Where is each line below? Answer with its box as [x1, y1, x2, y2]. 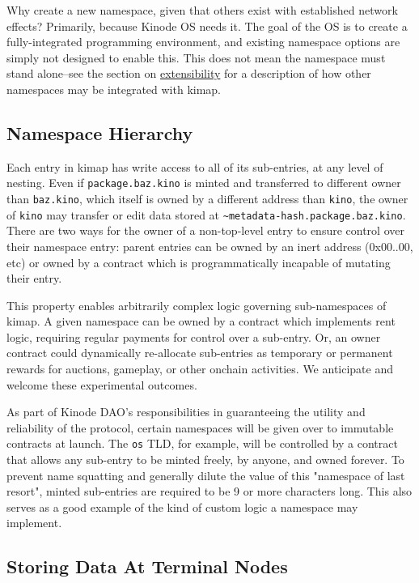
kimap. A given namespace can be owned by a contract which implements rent [6, 313, 396, 330]
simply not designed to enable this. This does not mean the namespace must [6, 49, 386, 66]
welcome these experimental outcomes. [6, 376, 197, 393]
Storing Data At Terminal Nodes [6, 554, 288, 579]
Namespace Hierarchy [6, 120, 193, 145]
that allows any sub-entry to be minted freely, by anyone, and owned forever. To [6, 451, 404, 468]
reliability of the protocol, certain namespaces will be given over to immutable [6, 419, 394, 436]
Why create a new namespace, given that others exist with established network [6, 2, 398, 18]
